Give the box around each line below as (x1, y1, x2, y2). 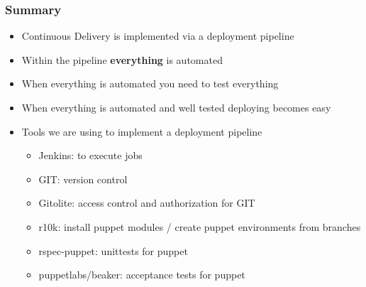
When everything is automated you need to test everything (21, 76, 279, 91)
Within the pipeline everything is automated (21, 52, 223, 67)
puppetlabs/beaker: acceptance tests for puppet (38, 267, 245, 282)
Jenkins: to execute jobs (38, 148, 143, 163)
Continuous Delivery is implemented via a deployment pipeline (21, 28, 294, 43)
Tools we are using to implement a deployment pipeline (21, 124, 262, 139)
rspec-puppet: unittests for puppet (38, 243, 188, 258)
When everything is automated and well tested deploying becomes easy (21, 100, 331, 114)
